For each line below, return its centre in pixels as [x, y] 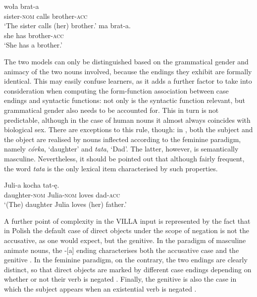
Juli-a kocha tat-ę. [32, 185]
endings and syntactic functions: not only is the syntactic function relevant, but [125, 100]
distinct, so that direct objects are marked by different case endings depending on [128, 269]
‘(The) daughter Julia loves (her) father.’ [65, 204]
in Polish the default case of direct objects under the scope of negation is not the [127, 230]
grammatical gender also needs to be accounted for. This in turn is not [111, 110]
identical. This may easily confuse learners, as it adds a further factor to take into [128, 81]
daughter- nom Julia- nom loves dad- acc [62, 194]
